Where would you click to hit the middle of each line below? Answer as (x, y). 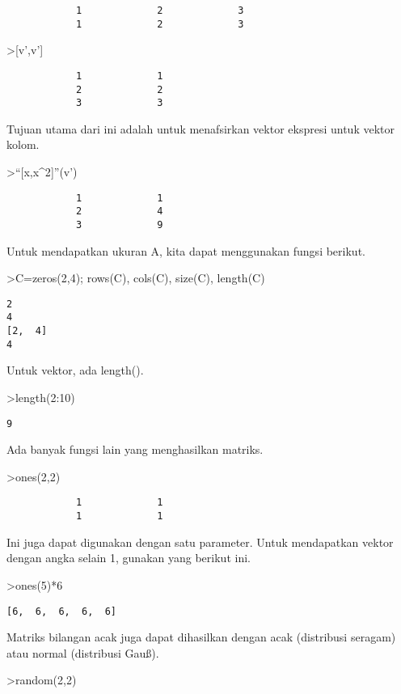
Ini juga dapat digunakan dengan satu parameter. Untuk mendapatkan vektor (200, 542)
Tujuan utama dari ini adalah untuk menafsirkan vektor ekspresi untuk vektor (201, 128)
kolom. (23, 144)
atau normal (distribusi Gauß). (83, 652)
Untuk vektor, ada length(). (75, 370)
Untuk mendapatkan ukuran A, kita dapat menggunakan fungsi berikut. (186, 250)
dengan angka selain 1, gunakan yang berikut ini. (129, 558)
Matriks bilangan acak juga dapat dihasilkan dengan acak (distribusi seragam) (201, 637)
